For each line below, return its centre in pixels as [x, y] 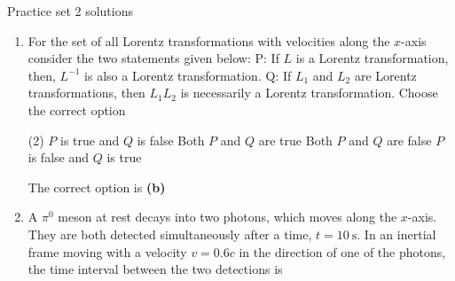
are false [409, 140]
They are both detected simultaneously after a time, [170, 234]
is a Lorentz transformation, [372, 58]
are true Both [295, 140]
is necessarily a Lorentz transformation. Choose [309, 93]
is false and [59, 157]
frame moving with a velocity [107, 251]
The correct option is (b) [97, 187]
